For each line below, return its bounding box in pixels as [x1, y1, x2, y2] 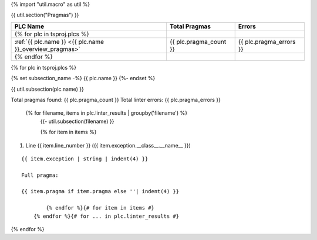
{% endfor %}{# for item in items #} [46, 205, 155, 211]
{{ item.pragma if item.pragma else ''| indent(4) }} [21, 188, 179, 195]
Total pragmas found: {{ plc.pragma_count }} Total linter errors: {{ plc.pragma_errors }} [11, 96, 221, 103]
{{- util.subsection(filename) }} [40, 118, 114, 125]
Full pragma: [21, 172, 59, 179]
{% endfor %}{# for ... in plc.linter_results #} [33, 212, 179, 220]
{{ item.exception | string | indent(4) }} [21, 155, 149, 162]
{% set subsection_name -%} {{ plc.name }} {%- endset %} [11, 75, 156, 82]
